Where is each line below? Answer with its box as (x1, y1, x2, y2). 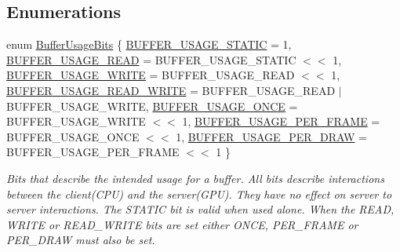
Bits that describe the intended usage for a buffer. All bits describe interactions (6, 170, 384, 186)
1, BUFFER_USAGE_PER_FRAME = (182, 113, 380, 130)
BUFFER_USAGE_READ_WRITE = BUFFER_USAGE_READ (6, 82, 336, 98)
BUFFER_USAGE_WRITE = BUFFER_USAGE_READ (6, 67, 295, 83)
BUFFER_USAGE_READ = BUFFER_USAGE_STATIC (6, 51, 296, 68)
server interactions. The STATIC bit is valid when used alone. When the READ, (6, 201, 395, 217)
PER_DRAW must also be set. (6, 232, 155, 248)
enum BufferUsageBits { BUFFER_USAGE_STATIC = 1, (6, 36, 292, 53)
